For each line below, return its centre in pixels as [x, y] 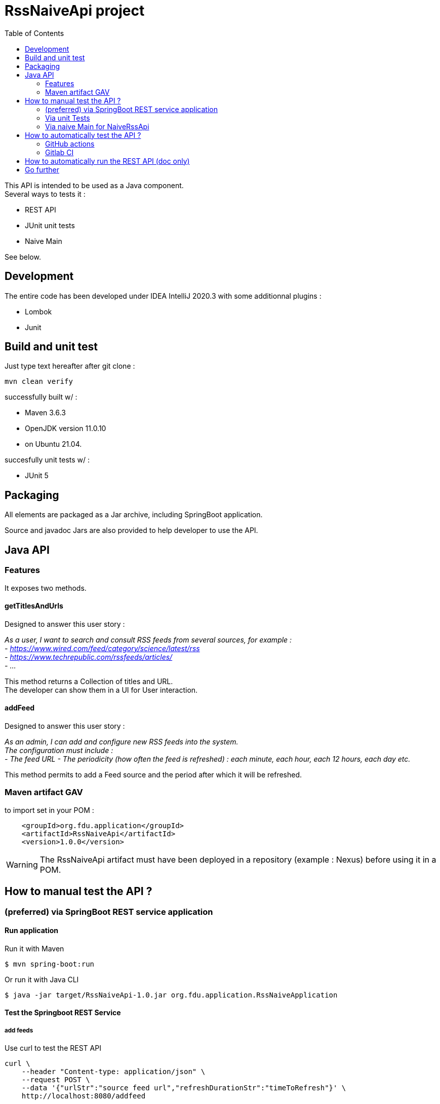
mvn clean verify [39, 382]
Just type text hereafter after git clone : [70, 366]
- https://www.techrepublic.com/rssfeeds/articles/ [89, 657]
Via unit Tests [68, 118]
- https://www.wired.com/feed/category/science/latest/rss [102, 648]
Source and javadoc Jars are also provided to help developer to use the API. [131, 530]
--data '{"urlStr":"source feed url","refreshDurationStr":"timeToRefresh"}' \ [184, 1088]
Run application [32, 931]
